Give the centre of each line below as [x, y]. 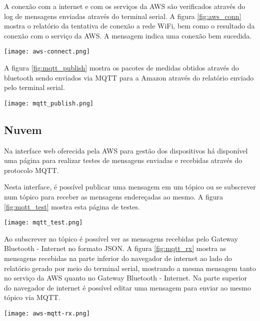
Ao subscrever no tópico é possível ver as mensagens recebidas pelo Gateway [121, 238]
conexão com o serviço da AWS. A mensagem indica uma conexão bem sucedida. [128, 35]
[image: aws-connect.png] [47, 52]
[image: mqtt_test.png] [43, 223]
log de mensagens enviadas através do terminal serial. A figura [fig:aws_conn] [123, 16]
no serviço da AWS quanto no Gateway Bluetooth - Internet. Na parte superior [125, 278]
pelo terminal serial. [34, 87]
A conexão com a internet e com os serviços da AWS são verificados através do [125, 6]
